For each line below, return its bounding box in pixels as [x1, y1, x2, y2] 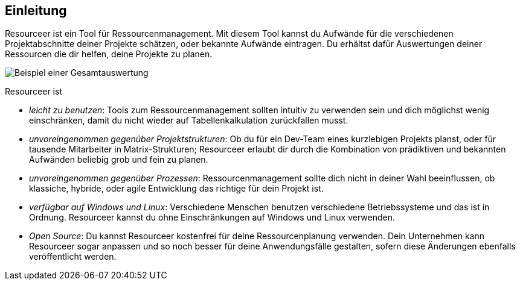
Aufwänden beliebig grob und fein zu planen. [29, 154, 208, 165]
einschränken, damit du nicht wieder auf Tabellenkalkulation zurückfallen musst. [29, 115, 348, 126]
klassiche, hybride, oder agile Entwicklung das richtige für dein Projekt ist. [29, 183, 324, 194]
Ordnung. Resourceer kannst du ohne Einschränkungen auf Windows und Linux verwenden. [29, 212, 395, 223]
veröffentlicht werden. [29, 251, 117, 262]
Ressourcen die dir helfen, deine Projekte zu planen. [5, 49, 213, 60]
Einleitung [5, 3, 67, 18]
